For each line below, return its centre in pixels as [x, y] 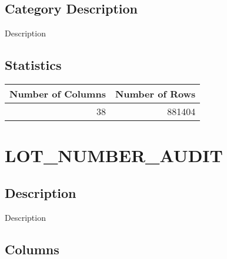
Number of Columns [58, 94]
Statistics [33, 65]
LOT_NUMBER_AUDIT [114, 155]
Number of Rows [155, 94]
